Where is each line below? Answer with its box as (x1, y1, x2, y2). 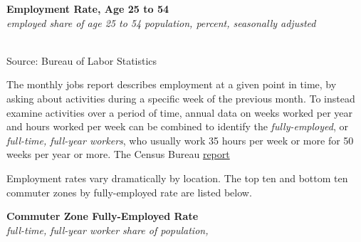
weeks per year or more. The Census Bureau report (6, 147, 230, 162)
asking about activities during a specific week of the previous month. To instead (6, 90, 355, 105)
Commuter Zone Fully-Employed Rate (6, 209, 199, 223)
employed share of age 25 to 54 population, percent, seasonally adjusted (6, 15, 316, 30)
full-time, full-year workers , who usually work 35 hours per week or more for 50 (6, 132, 354, 147)
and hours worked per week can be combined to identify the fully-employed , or (6, 119, 348, 134)
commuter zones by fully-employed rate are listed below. (6, 184, 252, 199)
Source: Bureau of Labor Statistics (6, 53, 157, 68)
